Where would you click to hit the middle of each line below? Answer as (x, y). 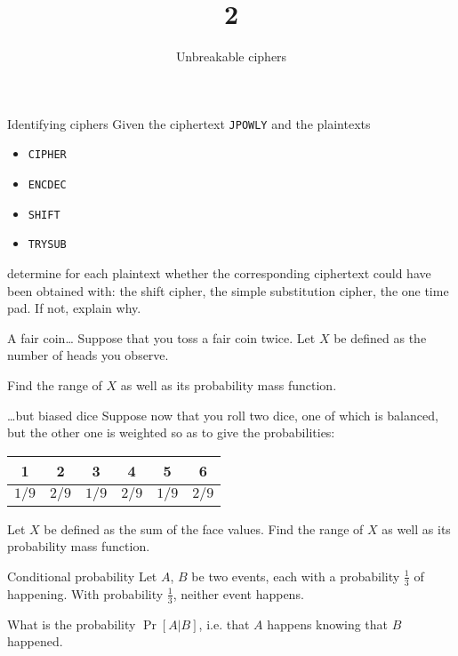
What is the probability (72, 624)
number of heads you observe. (88, 355)
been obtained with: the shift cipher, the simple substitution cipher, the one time (228, 290)
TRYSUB (47, 245)
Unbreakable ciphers (231, 56)
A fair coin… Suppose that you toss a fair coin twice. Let (161, 337)
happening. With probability (85, 593)
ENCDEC (47, 185)
